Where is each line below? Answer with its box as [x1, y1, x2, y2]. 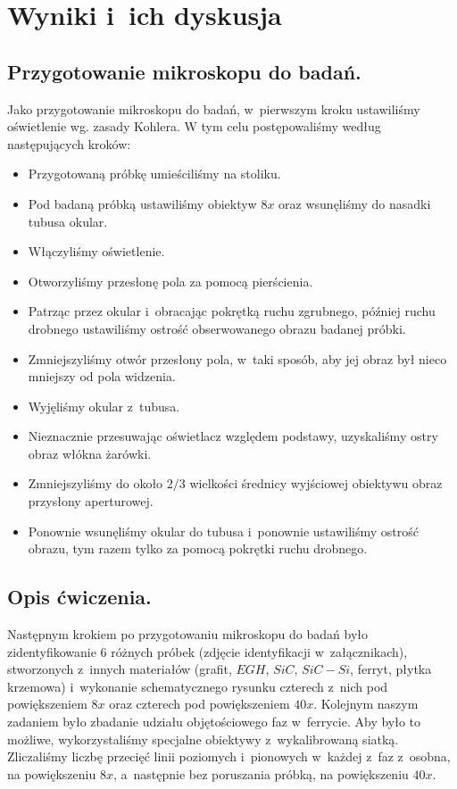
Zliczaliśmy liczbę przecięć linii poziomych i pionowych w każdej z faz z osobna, [7, 747, 451, 766]
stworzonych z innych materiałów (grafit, [7, 660, 232, 678]
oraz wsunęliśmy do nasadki [278, 194, 431, 212]
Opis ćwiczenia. [7, 583, 152, 610]
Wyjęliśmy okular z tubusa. [28, 396, 180, 415]
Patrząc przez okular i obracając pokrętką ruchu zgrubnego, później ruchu [28, 302, 436, 320]
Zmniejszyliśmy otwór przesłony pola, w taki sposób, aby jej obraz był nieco [28, 349, 447, 368]
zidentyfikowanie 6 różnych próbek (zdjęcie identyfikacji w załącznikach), [7, 642, 408, 660]
